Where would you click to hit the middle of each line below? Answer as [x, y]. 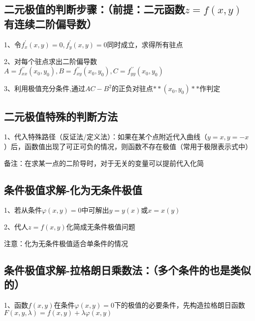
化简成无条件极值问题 [101, 226]
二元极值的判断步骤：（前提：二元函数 [95, 9]
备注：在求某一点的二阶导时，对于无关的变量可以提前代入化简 [104, 163]
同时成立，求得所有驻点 [145, 44]
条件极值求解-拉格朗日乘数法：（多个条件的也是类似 [127, 270]
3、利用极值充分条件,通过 [45, 88]
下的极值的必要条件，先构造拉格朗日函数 [179, 305]
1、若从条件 [23, 210]
